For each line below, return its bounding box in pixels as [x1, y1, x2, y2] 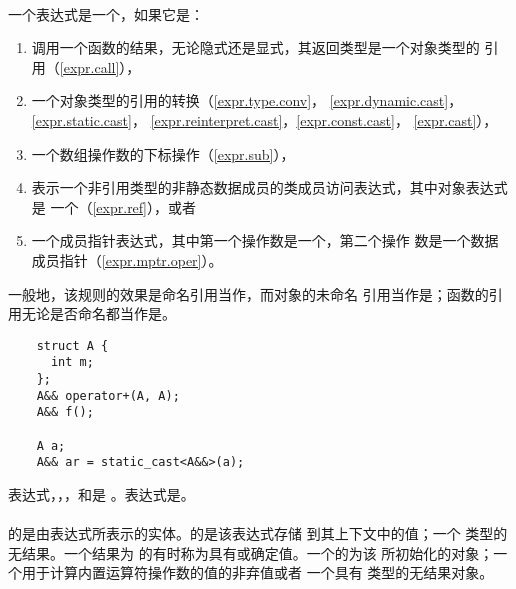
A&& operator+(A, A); [36, 388, 180, 403]
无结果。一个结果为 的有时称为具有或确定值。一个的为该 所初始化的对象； [8, 542, 494, 563]
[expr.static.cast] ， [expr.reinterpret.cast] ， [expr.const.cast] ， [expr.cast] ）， [31, 109, 498, 130]
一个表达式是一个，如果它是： [8, 3, 204, 24]
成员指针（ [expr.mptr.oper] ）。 [31, 249, 223, 270]
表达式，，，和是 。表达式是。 [8, 483, 195, 504]
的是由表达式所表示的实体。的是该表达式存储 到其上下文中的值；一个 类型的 [8, 523, 508, 544]
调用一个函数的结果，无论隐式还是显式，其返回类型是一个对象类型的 [31, 37, 480, 58]
